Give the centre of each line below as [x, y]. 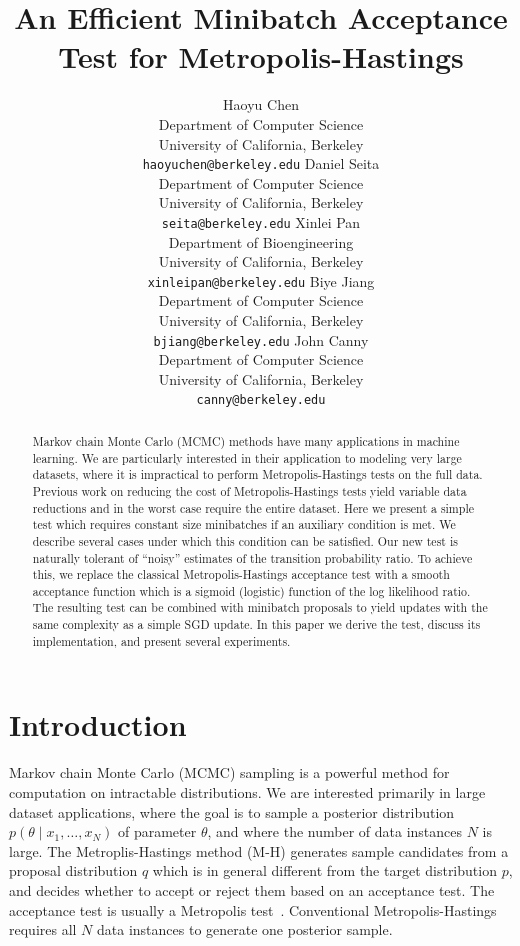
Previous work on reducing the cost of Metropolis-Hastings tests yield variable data [249, 490]
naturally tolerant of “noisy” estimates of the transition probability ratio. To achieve [252, 557]
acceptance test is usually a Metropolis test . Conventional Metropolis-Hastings [253, 909]
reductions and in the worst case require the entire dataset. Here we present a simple [253, 507]
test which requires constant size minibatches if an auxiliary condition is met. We [244, 524]
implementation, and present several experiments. [161, 640]
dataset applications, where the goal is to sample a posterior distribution [232, 811]
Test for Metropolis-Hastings [261, 56]
